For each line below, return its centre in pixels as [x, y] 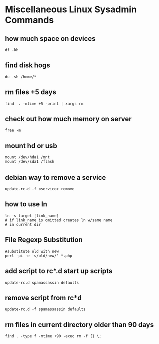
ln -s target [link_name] [32, 216]
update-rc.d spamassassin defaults [42, 283]
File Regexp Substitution [44, 240]
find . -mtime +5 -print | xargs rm [44, 104]
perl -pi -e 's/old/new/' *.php [39, 256]
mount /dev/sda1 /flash [30, 162]
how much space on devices [50, 38]
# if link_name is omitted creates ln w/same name [59, 220]
